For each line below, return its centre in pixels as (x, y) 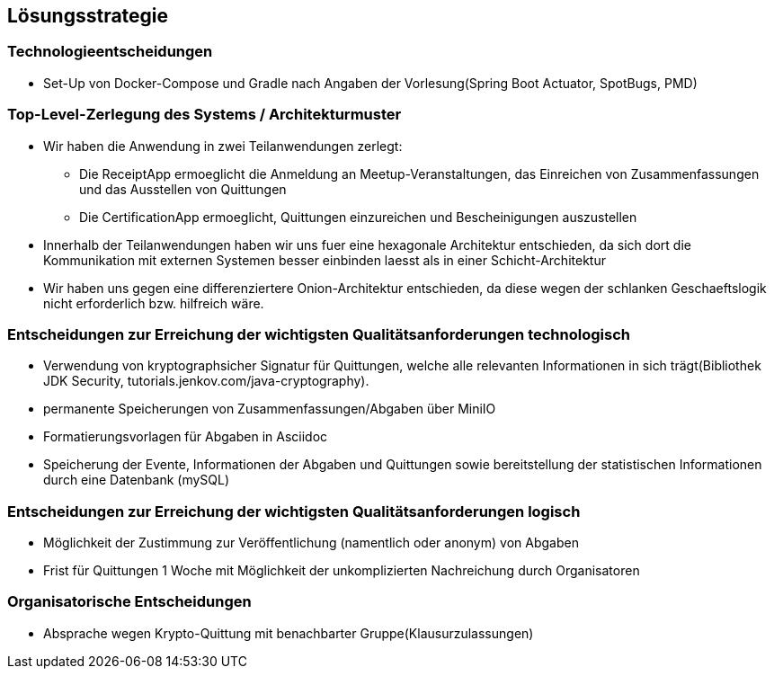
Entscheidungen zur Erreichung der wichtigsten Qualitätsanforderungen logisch (294, 511)
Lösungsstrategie (88, 16)
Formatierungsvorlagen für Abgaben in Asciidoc (186, 437)
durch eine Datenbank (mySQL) (137, 480)
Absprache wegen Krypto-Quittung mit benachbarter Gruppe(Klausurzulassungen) (289, 633)
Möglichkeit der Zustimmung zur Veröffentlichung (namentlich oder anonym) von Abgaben (311, 543)
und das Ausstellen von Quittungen (183, 189)
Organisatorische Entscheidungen (129, 602)
